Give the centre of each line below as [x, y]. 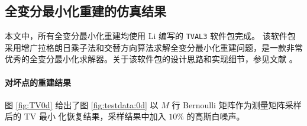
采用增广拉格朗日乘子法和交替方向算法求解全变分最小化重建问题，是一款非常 [154, 47]
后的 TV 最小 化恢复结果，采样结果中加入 [85, 116]
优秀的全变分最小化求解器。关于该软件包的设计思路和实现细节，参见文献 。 [151, 59]
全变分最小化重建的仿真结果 [85, 11]
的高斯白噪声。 [216, 116]
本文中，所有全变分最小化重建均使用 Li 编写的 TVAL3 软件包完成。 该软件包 [150, 36]
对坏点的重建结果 [38, 82]
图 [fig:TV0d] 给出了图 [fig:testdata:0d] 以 [82, 104]
